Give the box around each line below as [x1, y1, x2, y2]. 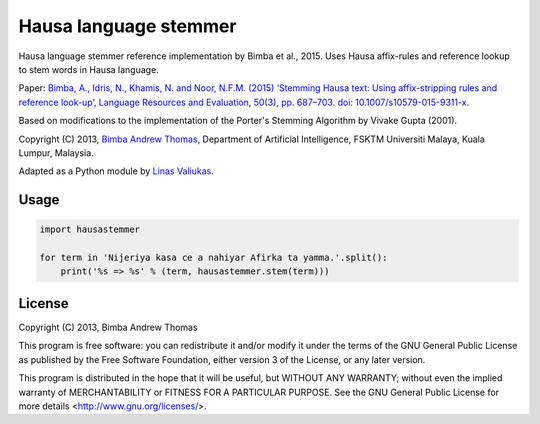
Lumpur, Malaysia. [18, 146, 94, 159]
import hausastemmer [39, 224, 140, 235]
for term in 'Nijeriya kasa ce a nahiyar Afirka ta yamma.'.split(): [39, 252, 388, 264]
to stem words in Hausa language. [18, 63, 159, 75]
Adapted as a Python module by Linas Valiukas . [18, 165, 214, 177]
